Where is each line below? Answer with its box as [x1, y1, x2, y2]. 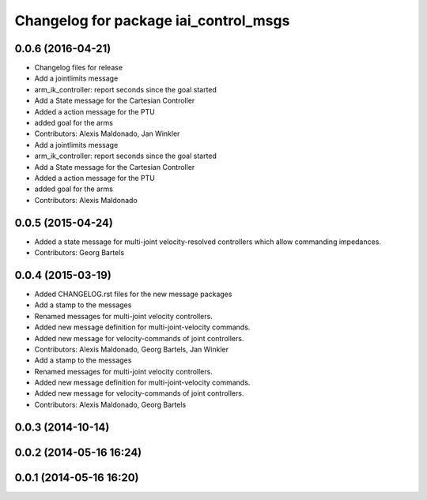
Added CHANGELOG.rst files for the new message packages [34, 289, 232, 299]
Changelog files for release [34, 63, 123, 73]
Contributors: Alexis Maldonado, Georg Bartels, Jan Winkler [34, 344, 229, 354]
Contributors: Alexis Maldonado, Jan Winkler [34, 129, 180, 138]
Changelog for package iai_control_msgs [14, 12, 290, 29]
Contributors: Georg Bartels [34, 248, 125, 258]
